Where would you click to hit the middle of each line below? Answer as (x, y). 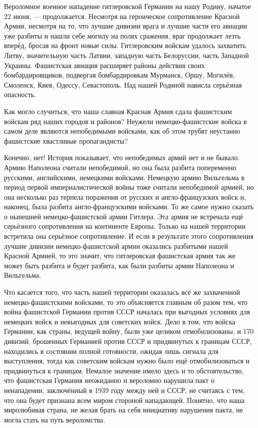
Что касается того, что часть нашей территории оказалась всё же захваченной (122, 292)
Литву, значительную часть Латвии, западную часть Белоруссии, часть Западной (127, 55)
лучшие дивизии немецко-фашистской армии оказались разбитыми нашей (116, 246)
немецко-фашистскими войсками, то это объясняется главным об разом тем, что (126, 302)
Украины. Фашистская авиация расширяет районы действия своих (105, 65)
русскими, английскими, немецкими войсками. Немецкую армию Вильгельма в (124, 177)
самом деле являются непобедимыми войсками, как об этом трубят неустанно (122, 131)
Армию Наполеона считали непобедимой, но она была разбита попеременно (120, 167)
